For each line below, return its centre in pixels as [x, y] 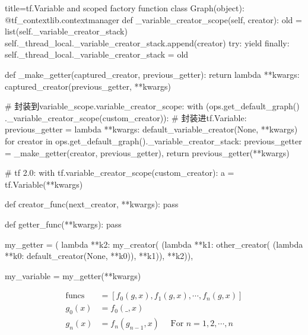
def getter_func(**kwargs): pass [63, 224]
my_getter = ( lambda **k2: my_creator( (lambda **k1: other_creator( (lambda [154, 244]
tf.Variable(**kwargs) [44, 184]
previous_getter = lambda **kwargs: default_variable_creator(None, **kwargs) [151, 129]
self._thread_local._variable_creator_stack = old [97, 54]
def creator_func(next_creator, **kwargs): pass [92, 204]
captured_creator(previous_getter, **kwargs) [88, 86]
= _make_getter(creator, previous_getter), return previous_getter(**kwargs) [147, 152]
